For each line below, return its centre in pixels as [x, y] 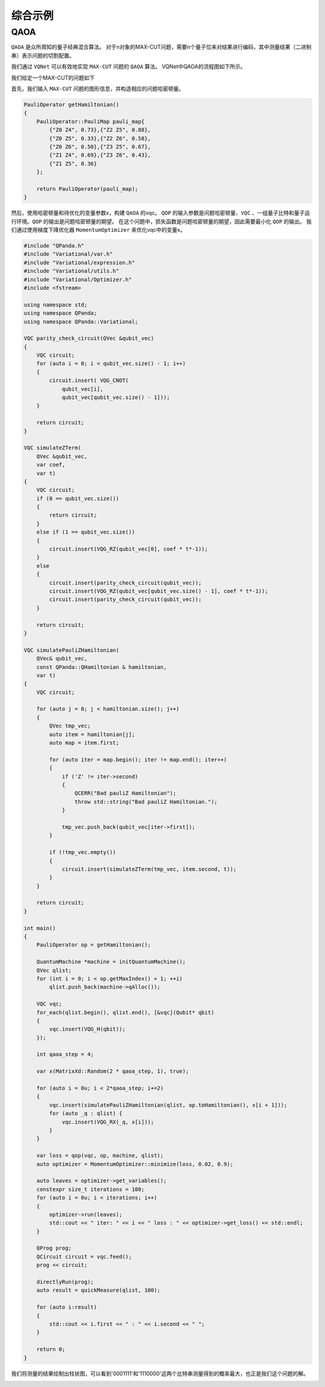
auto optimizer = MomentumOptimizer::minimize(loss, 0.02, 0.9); [135, 1164]
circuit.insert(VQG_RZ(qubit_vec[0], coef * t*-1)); [128, 549]
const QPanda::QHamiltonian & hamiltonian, [101, 667]
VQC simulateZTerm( [52, 448]
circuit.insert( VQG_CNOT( [89, 380]
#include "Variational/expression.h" [79, 262]
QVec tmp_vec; [70, 726]
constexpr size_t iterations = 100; [90, 1189]
